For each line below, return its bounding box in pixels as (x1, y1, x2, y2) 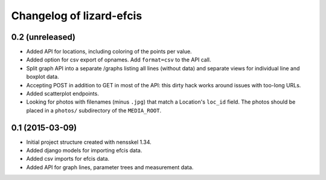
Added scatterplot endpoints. (26, 90, 99, 98)
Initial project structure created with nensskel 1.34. (26, 138, 152, 146)
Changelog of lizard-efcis (11, 9, 142, 22)
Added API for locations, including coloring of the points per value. (26, 48, 193, 55)
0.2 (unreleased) (11, 32, 75, 42)
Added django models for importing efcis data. (26, 147, 142, 154)
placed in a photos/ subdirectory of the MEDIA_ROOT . (26, 107, 162, 114)
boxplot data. (26, 73, 60, 81)
